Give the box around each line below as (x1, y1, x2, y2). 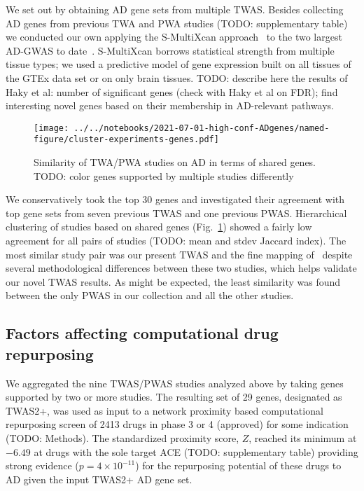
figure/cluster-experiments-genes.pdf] (34, 134, 219, 145)
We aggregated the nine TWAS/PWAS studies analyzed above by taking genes (6, 375, 344, 390)
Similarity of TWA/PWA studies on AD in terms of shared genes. (34, 155, 316, 170)
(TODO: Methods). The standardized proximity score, (6, 430, 239, 445)
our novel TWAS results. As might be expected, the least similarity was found (6, 274, 341, 289)
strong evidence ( (6, 458, 79, 473)
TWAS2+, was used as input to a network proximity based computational (6, 403, 323, 417)
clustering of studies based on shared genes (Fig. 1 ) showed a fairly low (6, 219, 312, 234)
